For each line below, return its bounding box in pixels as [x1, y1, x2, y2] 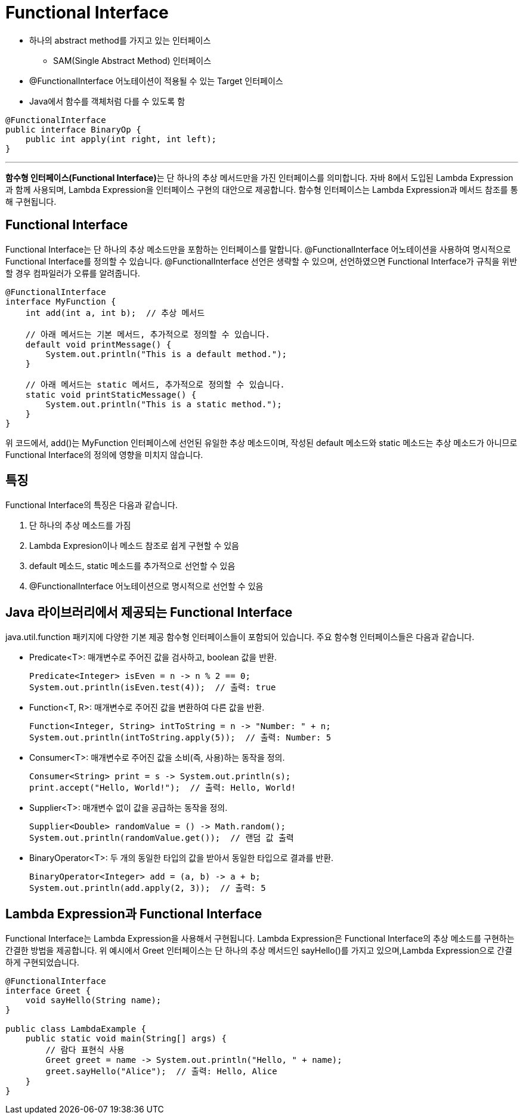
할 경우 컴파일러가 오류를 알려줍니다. [5, 268, 140, 278]
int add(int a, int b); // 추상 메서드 [25, 308, 205, 318]
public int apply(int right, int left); [25, 134, 217, 144]
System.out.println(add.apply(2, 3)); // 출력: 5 [29, 883, 266, 893]
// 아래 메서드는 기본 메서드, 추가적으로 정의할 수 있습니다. [25, 329, 270, 339]
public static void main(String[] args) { [25, 1034, 227, 1044]
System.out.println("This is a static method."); [45, 399, 282, 409]
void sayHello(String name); [25, 995, 162, 1006]
